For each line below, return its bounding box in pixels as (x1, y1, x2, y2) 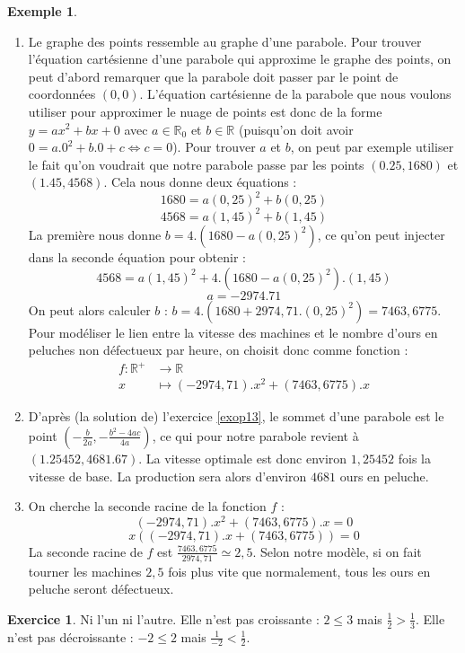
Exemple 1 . (7, 2, 77, 20)
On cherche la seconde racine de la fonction (28, 497, 267, 516)
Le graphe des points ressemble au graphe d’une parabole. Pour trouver (28, 31, 422, 50)
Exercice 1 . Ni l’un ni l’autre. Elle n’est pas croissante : (7, 609, 320, 628)
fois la (398, 448, 431, 467)
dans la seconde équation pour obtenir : (28, 247, 246, 266)
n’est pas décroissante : (7, 627, 134, 646)
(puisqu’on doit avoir (238, 119, 354, 138)
